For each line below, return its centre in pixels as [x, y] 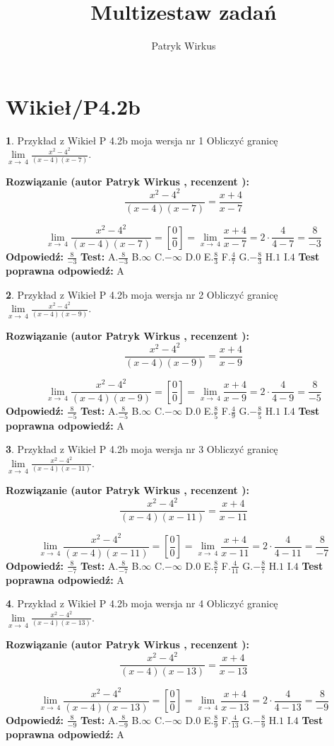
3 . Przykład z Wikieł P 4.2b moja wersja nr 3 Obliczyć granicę [142, 449]
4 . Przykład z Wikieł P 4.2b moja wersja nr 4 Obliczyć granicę [142, 603]
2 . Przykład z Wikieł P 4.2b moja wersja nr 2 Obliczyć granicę [142, 294]
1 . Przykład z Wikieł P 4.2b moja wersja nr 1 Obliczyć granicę [142, 140]
